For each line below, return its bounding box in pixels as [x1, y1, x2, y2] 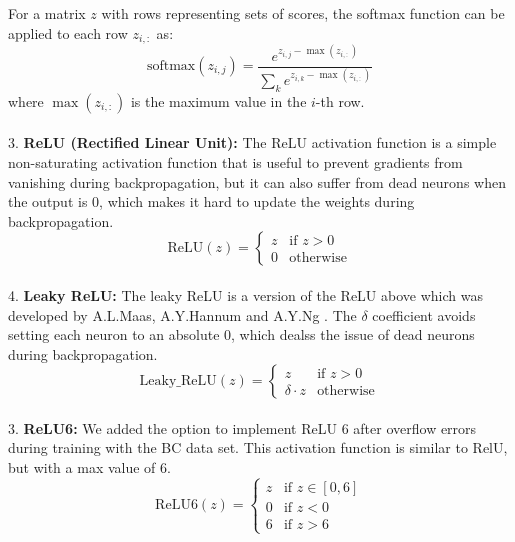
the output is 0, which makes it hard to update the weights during [8, 191, 415, 212]
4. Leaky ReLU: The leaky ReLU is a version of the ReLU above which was [8, 284, 483, 305]
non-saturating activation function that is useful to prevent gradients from [8, 151, 463, 172]
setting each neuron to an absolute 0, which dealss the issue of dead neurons [8, 324, 475, 345]
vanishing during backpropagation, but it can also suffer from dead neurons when [8, 171, 506, 192]
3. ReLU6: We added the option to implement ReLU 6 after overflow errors [8, 417, 477, 438]
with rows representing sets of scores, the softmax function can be [101, 3, 505, 23]
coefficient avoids [372, 304, 476, 325]
